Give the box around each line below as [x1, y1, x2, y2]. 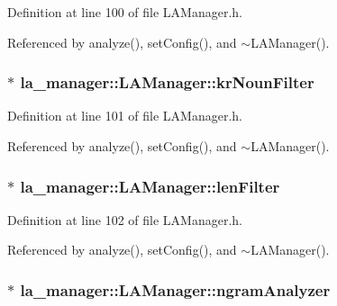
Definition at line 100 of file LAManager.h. [7, 3, 243, 21]
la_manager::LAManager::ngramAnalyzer [20, 278, 331, 301]
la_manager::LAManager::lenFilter [20, 175, 280, 197]
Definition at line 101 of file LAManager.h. [7, 106, 243, 125]
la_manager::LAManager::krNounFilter [20, 71, 314, 94]
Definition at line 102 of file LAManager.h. [7, 210, 243, 229]
